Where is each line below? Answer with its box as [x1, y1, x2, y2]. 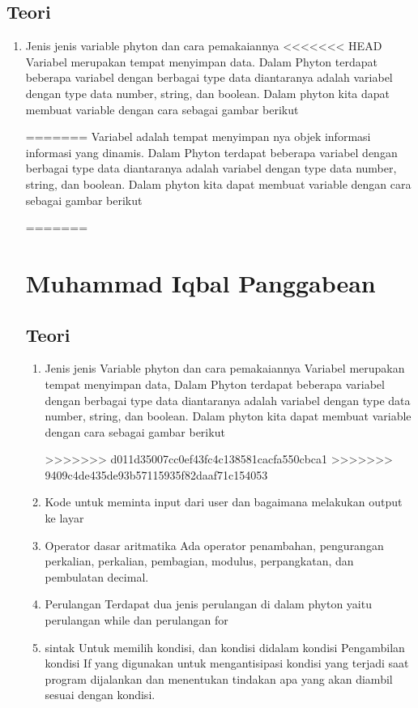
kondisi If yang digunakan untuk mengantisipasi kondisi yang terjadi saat [45, 655, 409, 672]
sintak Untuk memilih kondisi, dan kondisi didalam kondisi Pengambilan [45, 638, 405, 655]
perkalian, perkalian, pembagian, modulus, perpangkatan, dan [45, 552, 354, 569]
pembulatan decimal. [45, 568, 149, 585]
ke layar [45, 510, 84, 527]
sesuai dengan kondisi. [45, 686, 156, 703]
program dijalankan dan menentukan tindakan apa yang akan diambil [45, 670, 393, 687]
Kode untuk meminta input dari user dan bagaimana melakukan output [45, 493, 403, 510]
